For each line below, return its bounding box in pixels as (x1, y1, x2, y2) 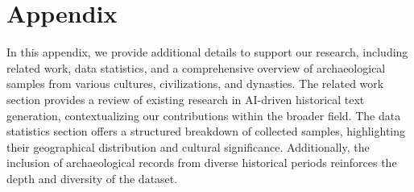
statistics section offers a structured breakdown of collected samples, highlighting (6, 123, 406, 140)
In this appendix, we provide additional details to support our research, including (6, 44, 408, 61)
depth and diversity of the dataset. (6, 169, 178, 186)
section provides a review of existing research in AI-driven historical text (6, 90, 365, 107)
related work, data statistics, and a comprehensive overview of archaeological (6, 59, 386, 76)
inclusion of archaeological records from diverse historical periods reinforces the (6, 154, 397, 171)
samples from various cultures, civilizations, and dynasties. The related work (6, 75, 384, 92)
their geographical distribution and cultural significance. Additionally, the (6, 138, 370, 155)
